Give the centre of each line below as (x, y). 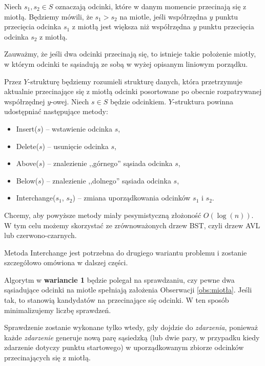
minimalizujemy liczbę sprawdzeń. (58, 310)
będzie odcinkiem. (138, 101)
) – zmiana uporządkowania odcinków (131, 198)
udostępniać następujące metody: (56, 111)
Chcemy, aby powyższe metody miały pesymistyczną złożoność (103, 215)
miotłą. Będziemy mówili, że (48, 16)
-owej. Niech (70, 101)
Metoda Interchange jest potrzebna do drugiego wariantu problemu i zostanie (126, 252)
